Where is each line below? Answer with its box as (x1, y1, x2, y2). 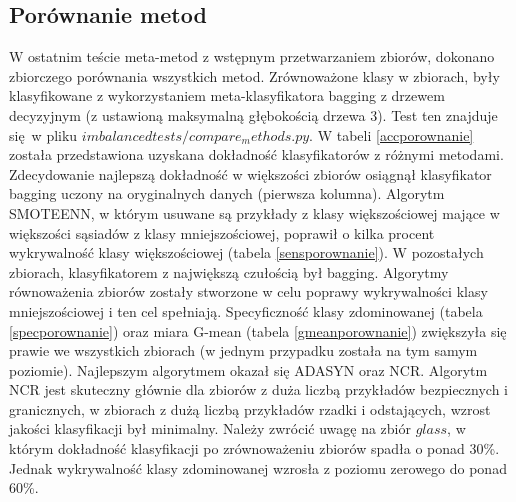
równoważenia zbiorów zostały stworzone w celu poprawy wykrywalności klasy (9, 281, 488, 302)
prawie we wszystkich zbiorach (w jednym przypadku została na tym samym (9, 340, 478, 361)
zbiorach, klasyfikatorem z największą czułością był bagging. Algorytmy (9, 261, 449, 282)
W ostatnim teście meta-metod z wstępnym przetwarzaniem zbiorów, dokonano (9, 46, 495, 67)
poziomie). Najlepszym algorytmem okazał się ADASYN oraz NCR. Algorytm (9, 359, 488, 380)
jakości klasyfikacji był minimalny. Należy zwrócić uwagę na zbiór (9, 418, 411, 439)
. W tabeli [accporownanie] (309, 124, 474, 145)
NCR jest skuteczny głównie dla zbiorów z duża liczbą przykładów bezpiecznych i (9, 379, 508, 400)
